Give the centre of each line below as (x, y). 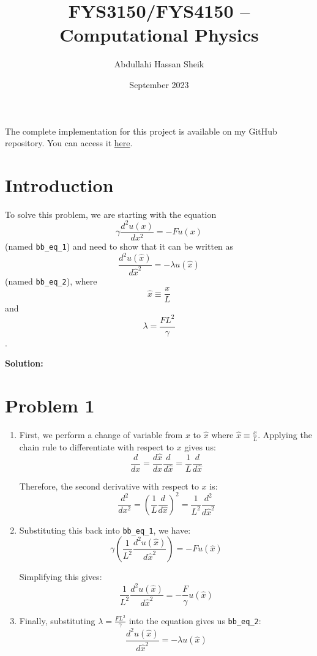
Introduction (59, 184)
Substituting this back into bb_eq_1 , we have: (105, 530)
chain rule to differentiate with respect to (96, 446)
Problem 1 (50, 405)
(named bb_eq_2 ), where (51, 281)
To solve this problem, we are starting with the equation (111, 214)
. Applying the (285, 434)
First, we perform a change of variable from (101, 434)
